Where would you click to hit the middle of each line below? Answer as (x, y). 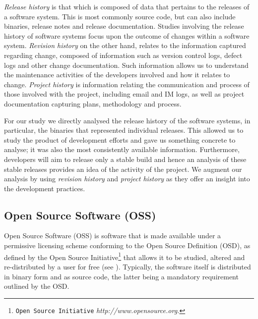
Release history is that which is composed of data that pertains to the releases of (127, 6)
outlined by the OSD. (37, 286)
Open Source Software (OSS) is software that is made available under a (113, 236)
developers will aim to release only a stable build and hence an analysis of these (125, 159)
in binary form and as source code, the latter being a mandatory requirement (121, 276)
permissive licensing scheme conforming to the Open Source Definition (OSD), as (127, 245)
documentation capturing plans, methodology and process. (93, 103)
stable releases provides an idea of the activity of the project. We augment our (123, 169)
